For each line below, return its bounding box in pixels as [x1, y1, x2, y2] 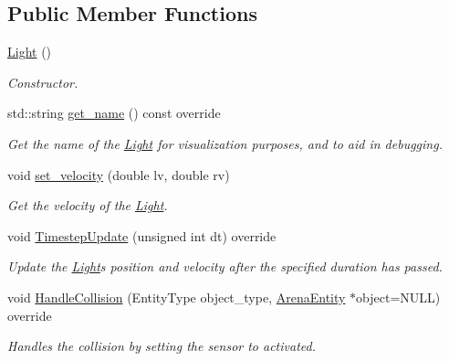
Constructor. [7, 72, 78, 91]
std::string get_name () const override [7, 103, 221, 122]
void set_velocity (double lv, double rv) [7, 165, 230, 184]
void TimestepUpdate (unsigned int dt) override [7, 226, 277, 245]
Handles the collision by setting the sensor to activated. [7, 336, 316, 356]
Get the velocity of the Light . [7, 196, 168, 215]
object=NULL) [356, 287, 441, 306]
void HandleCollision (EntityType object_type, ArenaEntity [7, 287, 346, 306]
